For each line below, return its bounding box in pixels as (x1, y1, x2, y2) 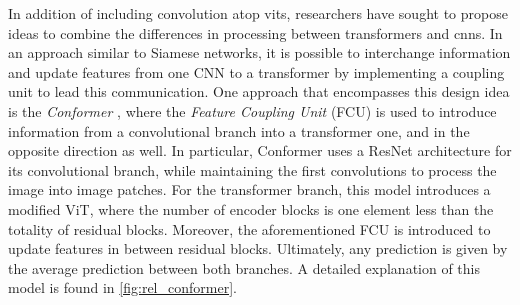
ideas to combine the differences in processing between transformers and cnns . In (8, 22, 503, 43)
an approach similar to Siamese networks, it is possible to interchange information (8, 42, 511, 63)
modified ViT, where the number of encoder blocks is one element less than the (8, 198, 494, 219)
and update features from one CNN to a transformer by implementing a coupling (8, 61, 505, 82)
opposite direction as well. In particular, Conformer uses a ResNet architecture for (8, 140, 512, 161)
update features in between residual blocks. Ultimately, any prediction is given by (8, 238, 508, 259)
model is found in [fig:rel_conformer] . (8, 277, 237, 298)
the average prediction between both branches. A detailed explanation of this (8, 257, 481, 278)
